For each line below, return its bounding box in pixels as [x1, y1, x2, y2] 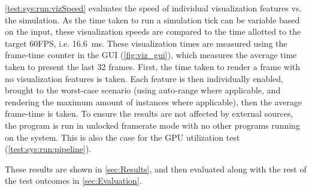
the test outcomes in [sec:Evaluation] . [5, 174, 142, 187]
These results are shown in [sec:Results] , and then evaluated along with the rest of [5, 162, 307, 175]
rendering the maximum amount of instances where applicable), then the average [5, 95, 302, 108]
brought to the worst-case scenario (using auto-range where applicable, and [5, 84, 281, 96]
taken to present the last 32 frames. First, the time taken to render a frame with [5, 60, 301, 72]
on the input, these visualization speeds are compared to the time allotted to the [5, 25, 301, 38]
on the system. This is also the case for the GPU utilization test [5, 131, 240, 143]
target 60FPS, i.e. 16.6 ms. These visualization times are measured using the [5, 37, 287, 49]
